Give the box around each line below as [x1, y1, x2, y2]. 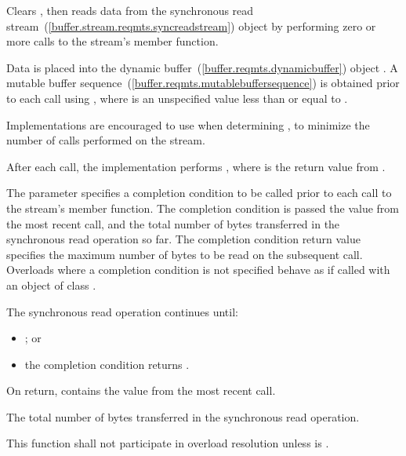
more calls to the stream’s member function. [6, 33, 219, 49]
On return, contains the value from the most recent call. [6, 382, 276, 399]
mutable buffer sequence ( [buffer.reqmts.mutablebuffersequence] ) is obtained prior [6, 75, 400, 91]
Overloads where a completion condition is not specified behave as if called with [6, 261, 390, 278]
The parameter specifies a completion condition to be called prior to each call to [6, 184, 392, 201]
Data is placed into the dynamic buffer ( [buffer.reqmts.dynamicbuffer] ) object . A [6, 59, 398, 75]
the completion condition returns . [24, 356, 190, 372]
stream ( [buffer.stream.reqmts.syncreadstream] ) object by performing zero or [6, 17, 376, 34]
